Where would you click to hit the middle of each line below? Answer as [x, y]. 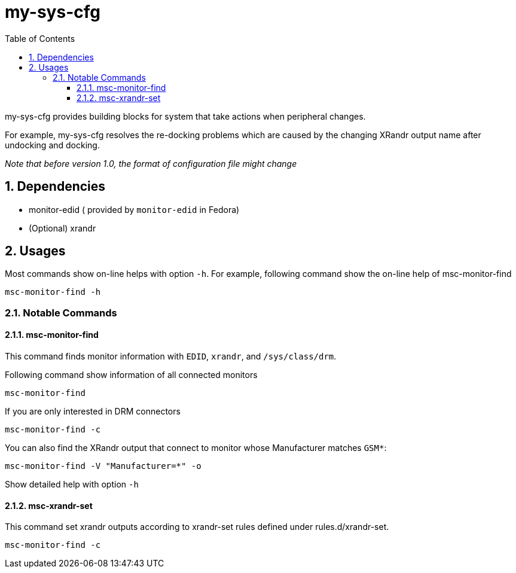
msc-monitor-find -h [53, 292]
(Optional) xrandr [62, 228]
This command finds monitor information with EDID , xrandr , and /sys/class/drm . [171, 356]
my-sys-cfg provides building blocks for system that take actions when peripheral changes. [185, 116]
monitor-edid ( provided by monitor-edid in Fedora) [134, 209]
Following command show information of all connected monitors [131, 375]
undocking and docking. [52, 145]
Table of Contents [40, 38]
